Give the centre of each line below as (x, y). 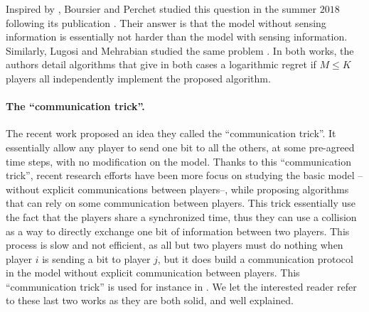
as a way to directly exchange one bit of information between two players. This (178, 231)
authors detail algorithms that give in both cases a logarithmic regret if (161, 64)
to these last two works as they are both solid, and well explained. (150, 300)
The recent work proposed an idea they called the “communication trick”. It (171, 133)
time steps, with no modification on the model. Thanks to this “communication (179, 161)
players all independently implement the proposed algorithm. (138, 78)
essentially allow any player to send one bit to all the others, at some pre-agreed (180, 147)
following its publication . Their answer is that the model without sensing (166, 22)
